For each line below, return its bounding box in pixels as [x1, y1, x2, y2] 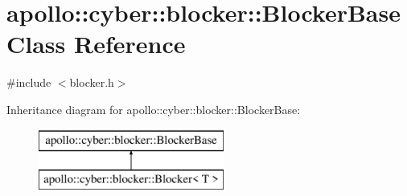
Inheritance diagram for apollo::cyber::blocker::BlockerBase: [6, 100, 301, 117]
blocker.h [69, 74, 114, 91]
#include [6, 74, 51, 91]
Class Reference [6, 27, 186, 60]
